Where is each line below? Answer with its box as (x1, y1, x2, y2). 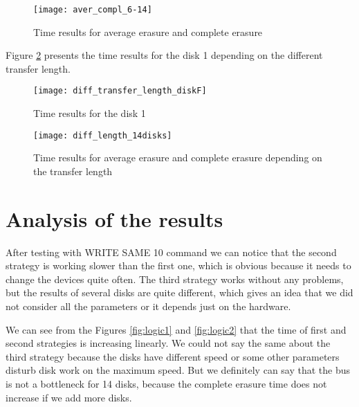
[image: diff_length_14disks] (33, 130, 172, 141)
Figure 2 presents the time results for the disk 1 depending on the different (6, 48, 323, 62)
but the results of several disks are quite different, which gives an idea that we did (6, 285, 353, 300)
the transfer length (33, 163, 113, 178)
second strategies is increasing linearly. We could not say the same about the (6, 336, 331, 350)
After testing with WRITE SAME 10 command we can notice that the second (6, 244, 337, 259)
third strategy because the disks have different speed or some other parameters (6, 349, 340, 363)
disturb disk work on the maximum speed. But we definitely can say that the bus (6, 363, 351, 377)
